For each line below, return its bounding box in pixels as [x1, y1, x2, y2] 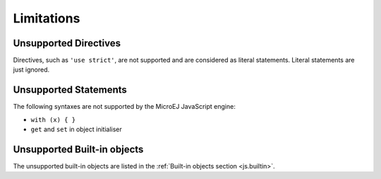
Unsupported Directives [13, 37, 121, 49]
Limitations [13, 11, 80, 26]
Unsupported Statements [13, 84, 127, 96]
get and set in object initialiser [30, 125, 123, 133]
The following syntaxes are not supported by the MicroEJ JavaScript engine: [13, 102, 236, 111]
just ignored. [13, 65, 50, 74]
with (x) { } [30, 116, 76, 124]
